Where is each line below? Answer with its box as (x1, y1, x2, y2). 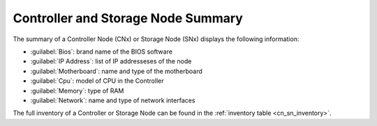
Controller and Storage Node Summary (13, 10, 244, 26)
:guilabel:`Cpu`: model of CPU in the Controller (30, 77, 164, 85)
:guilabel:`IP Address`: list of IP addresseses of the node (30, 57, 192, 65)
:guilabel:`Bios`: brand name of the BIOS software (30, 47, 172, 56)
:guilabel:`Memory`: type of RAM (30, 86, 124, 95)
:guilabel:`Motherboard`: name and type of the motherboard (30, 67, 202, 75)
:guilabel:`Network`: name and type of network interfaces (30, 96, 195, 104)
